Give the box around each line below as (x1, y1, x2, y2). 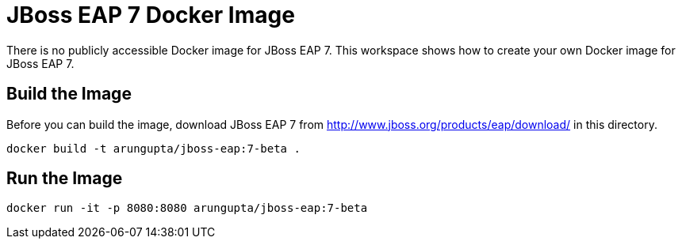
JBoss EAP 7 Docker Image (6, 2, 295, 28)
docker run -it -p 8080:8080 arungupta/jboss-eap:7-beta (6, 202, 368, 215)
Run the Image (6, 168, 123, 189)
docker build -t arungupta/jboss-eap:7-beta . (6, 141, 301, 155)
